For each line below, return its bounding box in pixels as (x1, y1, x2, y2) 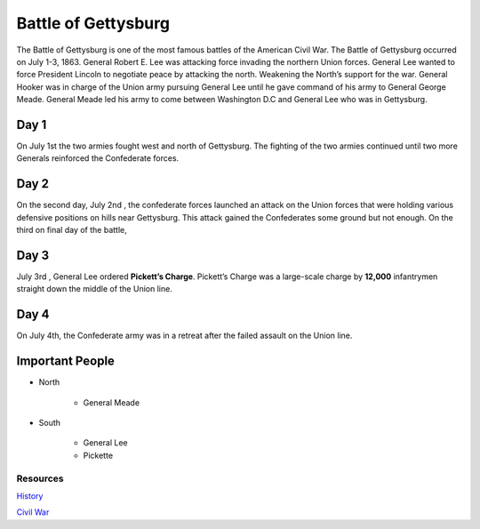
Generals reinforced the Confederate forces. (16, 153, 180, 164)
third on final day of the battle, (16, 225, 128, 236)
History (16, 490, 44, 501)
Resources (16, 472, 64, 485)
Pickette (83, 450, 114, 461)
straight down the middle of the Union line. (16, 284, 172, 294)
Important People (16, 354, 116, 369)
